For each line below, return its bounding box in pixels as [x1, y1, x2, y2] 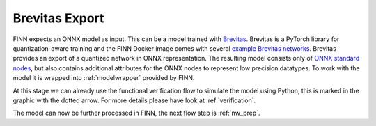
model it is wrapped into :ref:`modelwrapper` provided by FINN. [13, 74, 195, 82]
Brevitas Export [13, 10, 104, 26]
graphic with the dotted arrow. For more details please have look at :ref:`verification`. [13, 96, 256, 104]
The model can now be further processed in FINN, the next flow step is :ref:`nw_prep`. [13, 109, 260, 118]
